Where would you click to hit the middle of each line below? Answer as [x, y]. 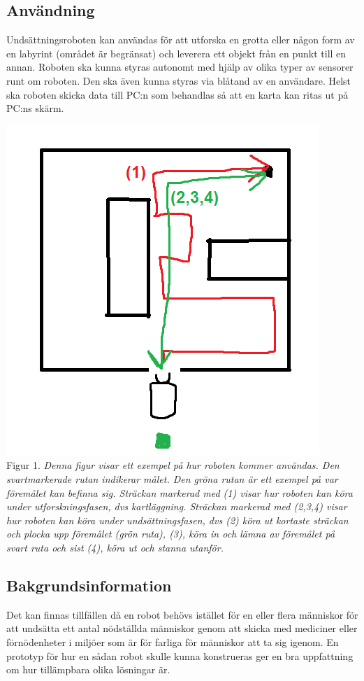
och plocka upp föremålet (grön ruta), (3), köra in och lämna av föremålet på [171, 534]
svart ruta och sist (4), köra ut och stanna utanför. [115, 547]
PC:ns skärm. [35, 108]
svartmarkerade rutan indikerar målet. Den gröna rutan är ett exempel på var [172, 478]
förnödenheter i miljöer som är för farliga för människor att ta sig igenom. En [173, 641]
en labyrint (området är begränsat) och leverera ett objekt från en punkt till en [176, 53]
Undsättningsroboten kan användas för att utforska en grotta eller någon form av [181, 40]
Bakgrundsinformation [89, 585]
